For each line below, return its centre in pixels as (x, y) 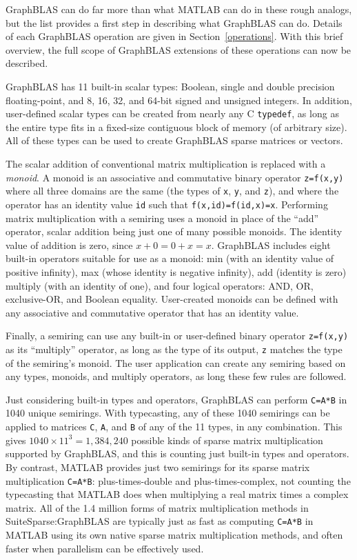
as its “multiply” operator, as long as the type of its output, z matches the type (174, 349)
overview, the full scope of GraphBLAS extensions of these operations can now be (178, 49)
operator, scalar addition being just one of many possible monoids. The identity (174, 231)
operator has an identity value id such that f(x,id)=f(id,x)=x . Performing (167, 204)
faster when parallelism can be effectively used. (105, 548)
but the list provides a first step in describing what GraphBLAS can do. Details (174, 22)
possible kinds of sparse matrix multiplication (227, 440)
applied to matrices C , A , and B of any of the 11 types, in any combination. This (174, 427)
